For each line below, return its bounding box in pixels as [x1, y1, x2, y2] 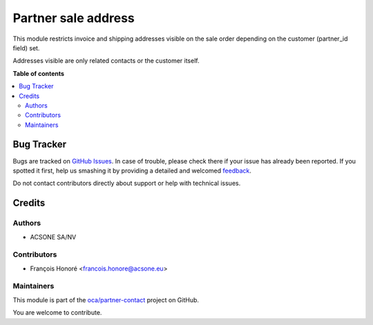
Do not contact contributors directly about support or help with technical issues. [12, 179, 241, 188]
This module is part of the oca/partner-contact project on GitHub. [12, 295, 200, 304]
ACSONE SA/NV [30, 233, 77, 241]
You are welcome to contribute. [12, 308, 102, 317]
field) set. [12, 43, 40, 52]
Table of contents [12, 69, 65, 77]
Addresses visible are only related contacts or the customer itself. [12, 57, 200, 65]
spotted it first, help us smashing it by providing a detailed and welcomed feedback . [12, 166, 252, 175]
